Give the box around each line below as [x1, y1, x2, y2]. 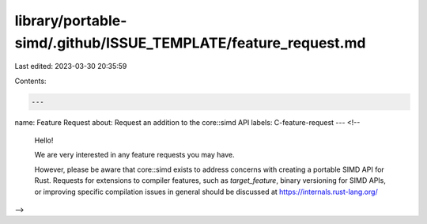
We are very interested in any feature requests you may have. [34, 150, 235, 160]
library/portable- [14, 12, 127, 29]
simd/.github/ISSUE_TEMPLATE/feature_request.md [14, 34, 366, 51]
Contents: [14, 76, 47, 85]
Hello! [34, 135, 54, 146]
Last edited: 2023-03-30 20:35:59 [14, 62, 127, 71]
